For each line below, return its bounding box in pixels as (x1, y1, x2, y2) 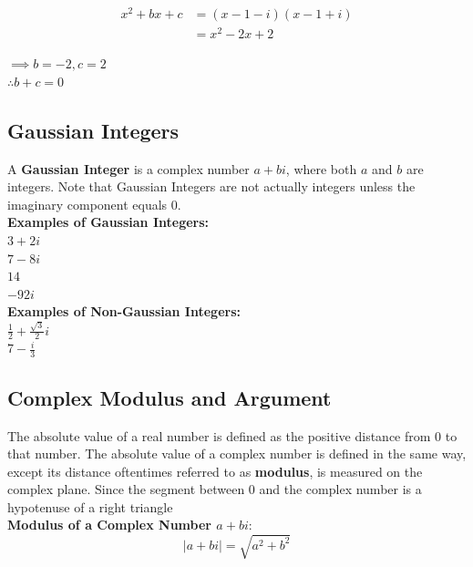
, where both (285, 159, 357, 178)
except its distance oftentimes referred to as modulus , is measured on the (7, 461, 423, 480)
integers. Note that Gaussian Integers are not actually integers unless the (7, 177, 416, 196)
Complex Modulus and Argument (7, 383, 332, 411)
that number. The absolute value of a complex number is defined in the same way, (7, 444, 467, 463)
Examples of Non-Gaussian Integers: (7, 302, 241, 321)
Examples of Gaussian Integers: (7, 212, 210, 232)
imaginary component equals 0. (7, 194, 181, 213)
